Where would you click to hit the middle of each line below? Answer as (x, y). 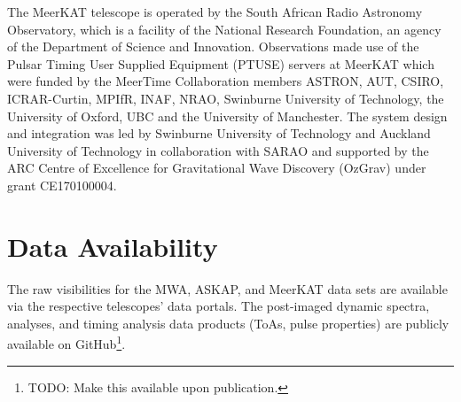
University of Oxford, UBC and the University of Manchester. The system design (227, 116)
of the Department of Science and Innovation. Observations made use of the (213, 46)
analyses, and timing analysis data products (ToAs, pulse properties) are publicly (228, 323)
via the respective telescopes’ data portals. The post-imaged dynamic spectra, (219, 306)
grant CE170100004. (62, 185)
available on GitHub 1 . (66, 343)
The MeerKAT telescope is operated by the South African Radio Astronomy (215, 12)
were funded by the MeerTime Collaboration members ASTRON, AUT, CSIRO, (226, 81)
